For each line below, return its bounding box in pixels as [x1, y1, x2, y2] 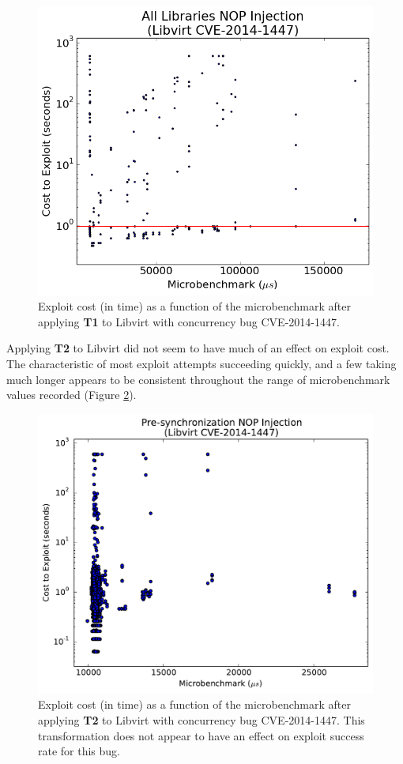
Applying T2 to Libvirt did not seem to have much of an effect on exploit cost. [6, 340, 390, 356]
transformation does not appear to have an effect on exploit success [38, 727, 364, 743]
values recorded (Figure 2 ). [6, 386, 137, 403]
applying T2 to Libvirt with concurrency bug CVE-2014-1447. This [38, 711, 365, 728]
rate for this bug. [38, 743, 121, 759]
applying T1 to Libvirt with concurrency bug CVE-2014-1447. [38, 313, 340, 329]
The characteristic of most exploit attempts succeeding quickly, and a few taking [6, 355, 397, 371]
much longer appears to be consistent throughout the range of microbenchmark [6, 371, 390, 387]
